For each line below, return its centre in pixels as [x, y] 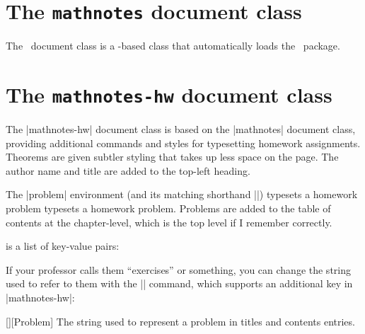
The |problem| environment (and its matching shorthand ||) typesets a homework [182, 194]
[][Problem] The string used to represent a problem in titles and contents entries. [180, 321]
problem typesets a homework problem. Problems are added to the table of [168, 208]
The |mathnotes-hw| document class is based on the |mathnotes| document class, [181, 129]
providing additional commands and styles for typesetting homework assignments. [183, 143]
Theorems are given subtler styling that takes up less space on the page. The [172, 157]
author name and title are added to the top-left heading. [128, 170]
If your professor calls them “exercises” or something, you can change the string [178, 269]
